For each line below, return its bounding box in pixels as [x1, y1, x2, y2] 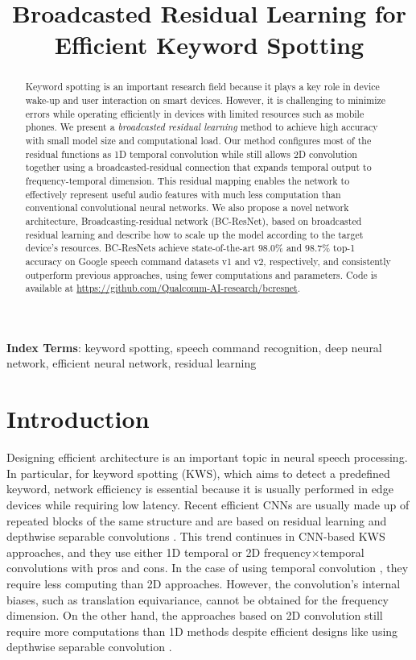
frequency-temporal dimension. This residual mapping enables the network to [25, 173, 350, 187]
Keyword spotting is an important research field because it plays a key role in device [25, 80, 380, 93]
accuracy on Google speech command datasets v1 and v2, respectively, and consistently [25, 254, 391, 268]
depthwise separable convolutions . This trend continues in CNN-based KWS [6, 528, 385, 545]
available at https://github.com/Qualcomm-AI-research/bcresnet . [25, 281, 300, 295]
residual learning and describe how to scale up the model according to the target [25, 227, 364, 241]
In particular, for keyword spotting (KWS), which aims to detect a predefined [6, 464, 390, 481]
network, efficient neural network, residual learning [6, 355, 257, 372]
